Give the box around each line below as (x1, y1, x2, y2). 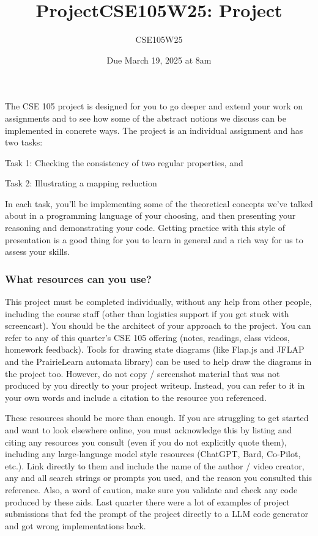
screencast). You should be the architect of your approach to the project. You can (5, 319, 311, 332)
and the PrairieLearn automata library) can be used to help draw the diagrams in (5, 355, 312, 368)
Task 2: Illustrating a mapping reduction (5, 177, 157, 189)
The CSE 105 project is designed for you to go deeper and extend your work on (5, 100, 303, 112)
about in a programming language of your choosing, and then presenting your (5, 209, 296, 222)
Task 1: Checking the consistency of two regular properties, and (5, 156, 243, 169)
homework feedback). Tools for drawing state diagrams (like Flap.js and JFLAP (5, 343, 305, 356)
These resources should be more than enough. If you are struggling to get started (5, 411, 309, 424)
